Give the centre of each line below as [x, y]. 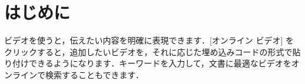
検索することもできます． [94, 74]
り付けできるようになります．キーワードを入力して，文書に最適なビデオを [148, 63]
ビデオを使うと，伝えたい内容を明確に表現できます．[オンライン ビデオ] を [149, 40]
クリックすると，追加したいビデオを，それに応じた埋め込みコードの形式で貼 [152, 51]
